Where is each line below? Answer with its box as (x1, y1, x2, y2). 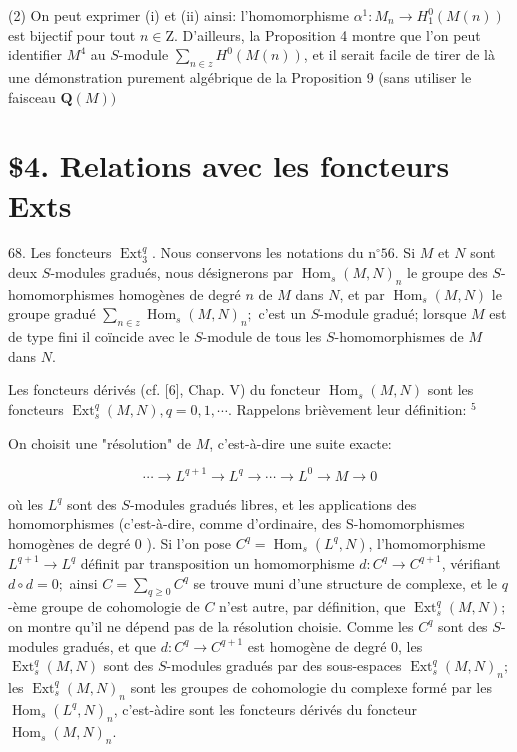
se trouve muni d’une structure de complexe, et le (193, 572, 498, 593)
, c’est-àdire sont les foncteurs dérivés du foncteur (113, 698, 418, 719)
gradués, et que (62, 635, 156, 656)
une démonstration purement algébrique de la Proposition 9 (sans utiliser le (8, 66, 472, 87)
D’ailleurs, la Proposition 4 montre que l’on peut (182, 24, 481, 45)
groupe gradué (8, 303, 96, 324)
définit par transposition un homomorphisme (80, 552, 355, 573)
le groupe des (407, 262, 488, 283)
